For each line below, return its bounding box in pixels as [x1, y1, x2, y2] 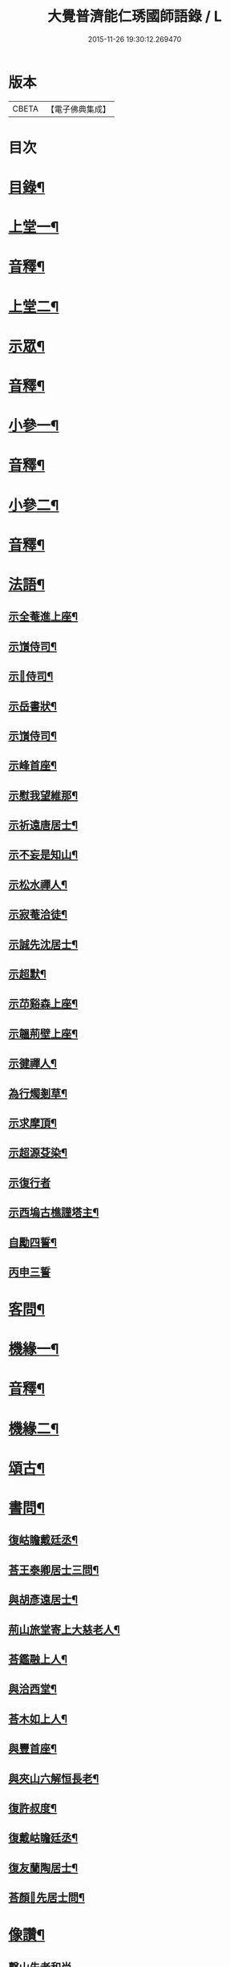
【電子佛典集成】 [46, 104, 111, 115]
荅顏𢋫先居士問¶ [8, 1891, 86, 1904]
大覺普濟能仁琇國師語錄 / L [47, 7, 222, 26]
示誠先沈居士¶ [8, 937, 79, 951]
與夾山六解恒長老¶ [8, 1771, 99, 1786]
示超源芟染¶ [8, 1146, 68, 1160]
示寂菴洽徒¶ [8, 908, 68, 921]
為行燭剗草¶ [8, 1087, 68, 1100]
